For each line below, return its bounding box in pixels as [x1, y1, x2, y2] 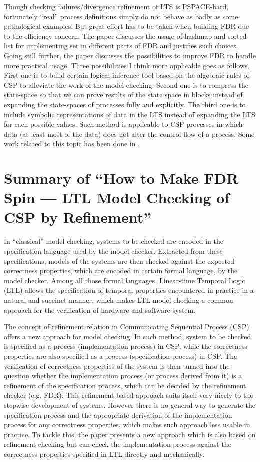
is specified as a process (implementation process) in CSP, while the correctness [4, 341, 247, 351]
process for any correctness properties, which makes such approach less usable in [4, 419, 250, 430]
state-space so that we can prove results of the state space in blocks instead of [4, 89, 243, 100]
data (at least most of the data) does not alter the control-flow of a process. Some [4, 128, 255, 139]
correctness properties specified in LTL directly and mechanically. [4, 448, 205, 459]
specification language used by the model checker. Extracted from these [4, 246, 223, 256]
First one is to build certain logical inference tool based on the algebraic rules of [4, 70, 249, 80]
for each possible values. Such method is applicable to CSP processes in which [4, 119, 243, 129]
